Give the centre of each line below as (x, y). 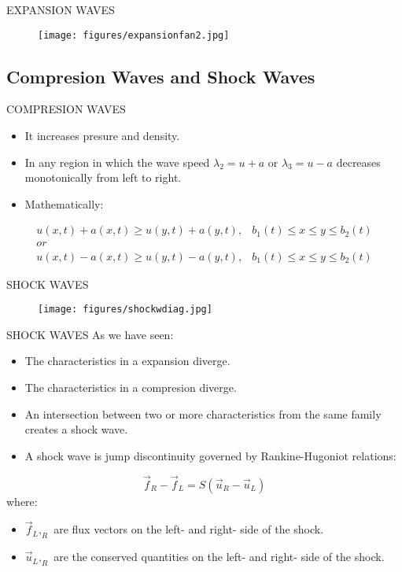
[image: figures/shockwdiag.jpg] (125, 310)
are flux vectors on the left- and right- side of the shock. (189, 529)
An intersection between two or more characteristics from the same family (203, 413)
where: (22, 501)
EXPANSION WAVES (61, 9)
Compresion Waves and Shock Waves (161, 76)
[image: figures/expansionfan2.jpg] (134, 35)
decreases (358, 162)
